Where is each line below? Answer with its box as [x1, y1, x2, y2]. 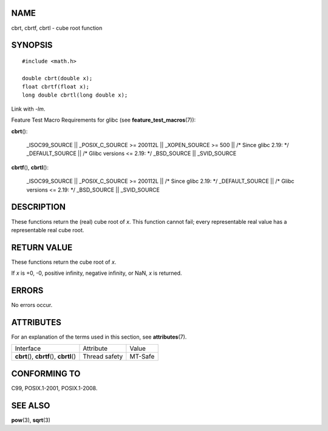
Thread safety [83, 353, 123, 361]
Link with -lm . [11, 105, 46, 112]
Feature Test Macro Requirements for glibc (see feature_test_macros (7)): [11, 116, 196, 124]
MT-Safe [129, 353, 155, 361]
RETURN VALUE [11, 242, 73, 252]
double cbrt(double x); [22, 75, 93, 81]
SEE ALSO [11, 400, 50, 410]
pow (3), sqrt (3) [11, 416, 51, 424]
